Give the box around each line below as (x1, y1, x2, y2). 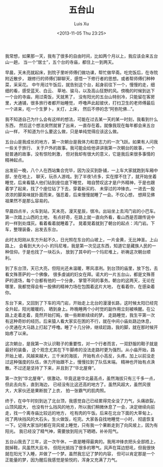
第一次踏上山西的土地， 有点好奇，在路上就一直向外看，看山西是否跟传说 (5, 214, 151, 220)
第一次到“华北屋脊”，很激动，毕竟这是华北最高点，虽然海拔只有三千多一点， (5, 375, 158, 381)
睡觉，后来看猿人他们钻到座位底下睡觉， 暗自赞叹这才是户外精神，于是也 (5, 180, 151, 185)
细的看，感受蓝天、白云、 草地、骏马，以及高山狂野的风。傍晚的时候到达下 (5, 88, 155, 93)
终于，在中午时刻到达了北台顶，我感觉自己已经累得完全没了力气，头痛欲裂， (5, 397, 158, 404)
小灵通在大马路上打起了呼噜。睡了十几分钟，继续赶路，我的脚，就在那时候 (5, 324, 154, 330)
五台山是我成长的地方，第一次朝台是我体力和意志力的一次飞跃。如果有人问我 (5, 139, 158, 144)
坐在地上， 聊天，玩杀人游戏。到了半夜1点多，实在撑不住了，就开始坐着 (13, 173, 157, 179)
